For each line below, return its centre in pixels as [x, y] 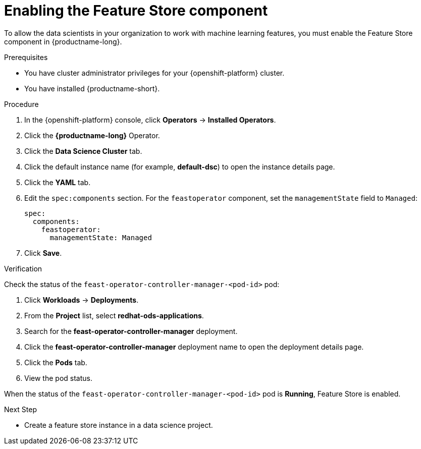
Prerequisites [26, 57]
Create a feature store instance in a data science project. [119, 425]
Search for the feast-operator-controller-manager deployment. [131, 331]
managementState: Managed [101, 237]
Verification [23, 268]
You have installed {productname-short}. [92, 88]
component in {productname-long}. [63, 41]
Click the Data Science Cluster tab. [83, 151]
